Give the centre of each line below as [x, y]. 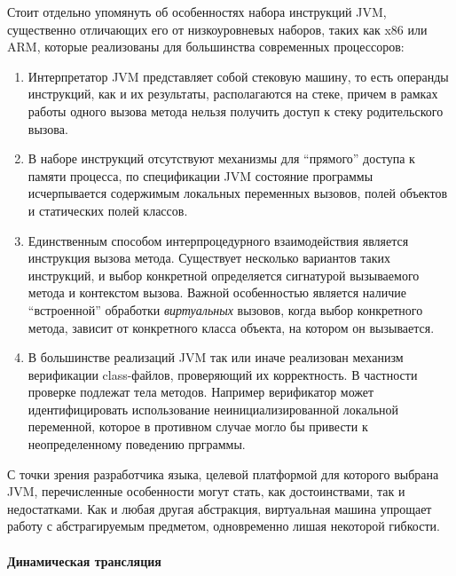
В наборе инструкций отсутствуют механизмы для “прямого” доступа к [221, 158]
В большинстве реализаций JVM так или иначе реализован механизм [216, 357]
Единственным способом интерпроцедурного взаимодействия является [218, 240]
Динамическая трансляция [84, 560]
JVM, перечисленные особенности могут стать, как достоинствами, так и [206, 491]
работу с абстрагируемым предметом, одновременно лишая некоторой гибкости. [224, 526]
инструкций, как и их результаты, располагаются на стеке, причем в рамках [233, 94]
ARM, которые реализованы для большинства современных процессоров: [206, 47]
